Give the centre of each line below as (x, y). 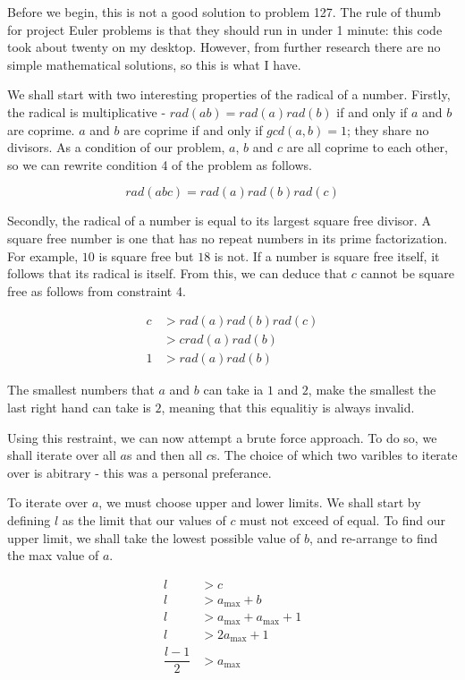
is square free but (146, 255)
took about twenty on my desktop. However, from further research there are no (224, 47)
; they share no (388, 129)
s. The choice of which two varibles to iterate (334, 455)
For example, (43, 255)
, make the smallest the (372, 390)
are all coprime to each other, (367, 147)
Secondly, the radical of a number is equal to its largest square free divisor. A (219, 221)
